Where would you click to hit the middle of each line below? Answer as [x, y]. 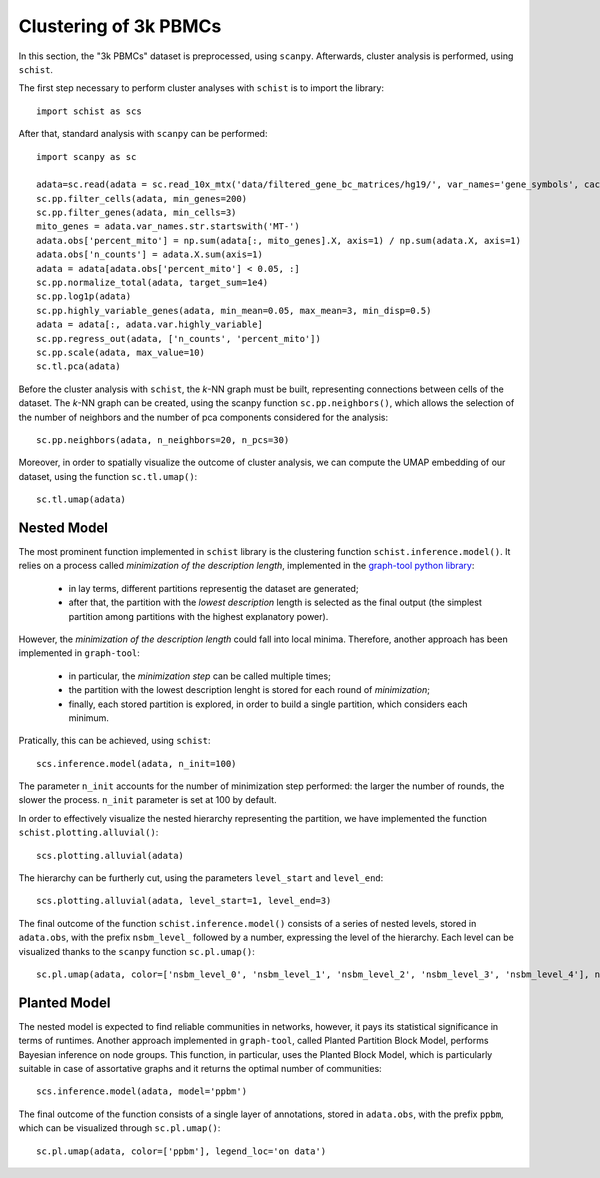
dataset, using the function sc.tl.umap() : [108, 476]
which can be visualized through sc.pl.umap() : [119, 1128]
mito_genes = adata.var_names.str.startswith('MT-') [168, 226]
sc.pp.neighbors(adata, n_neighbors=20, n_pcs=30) [163, 439]
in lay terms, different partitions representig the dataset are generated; [213, 588]
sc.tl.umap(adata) [81, 499]
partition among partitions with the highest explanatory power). [198, 616]
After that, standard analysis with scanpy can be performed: [143, 134]
